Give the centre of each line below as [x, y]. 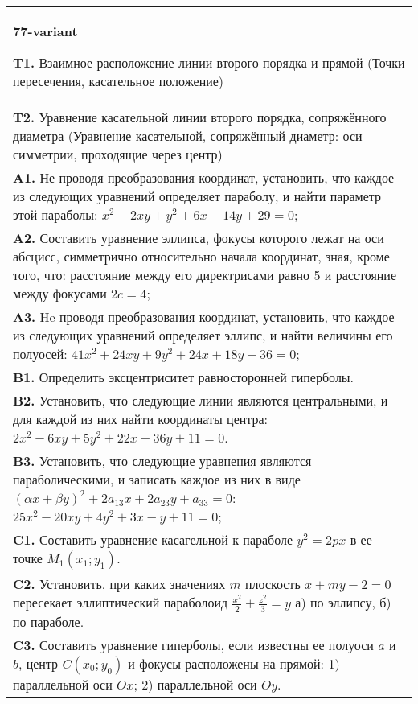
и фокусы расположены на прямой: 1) [234, 663]
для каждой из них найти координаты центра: [141, 419]
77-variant [45, 31]
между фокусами [60, 293]
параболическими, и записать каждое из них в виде [157, 479]
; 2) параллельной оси [195, 684]
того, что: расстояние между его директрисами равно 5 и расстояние [205, 275]
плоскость [273, 584]
